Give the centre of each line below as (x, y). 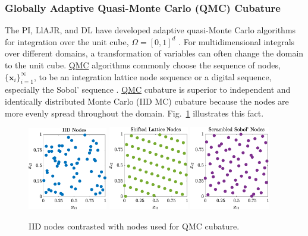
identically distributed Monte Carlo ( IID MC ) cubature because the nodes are (147, 101)
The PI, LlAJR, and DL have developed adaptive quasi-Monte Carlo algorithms (150, 30)
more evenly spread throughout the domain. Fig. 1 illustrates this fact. (134, 113)
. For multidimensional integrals (237, 41)
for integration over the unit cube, (67, 41)
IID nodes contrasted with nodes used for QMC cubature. (134, 226)
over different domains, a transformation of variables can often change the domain (154, 53)
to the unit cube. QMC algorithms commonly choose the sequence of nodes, (143, 65)
